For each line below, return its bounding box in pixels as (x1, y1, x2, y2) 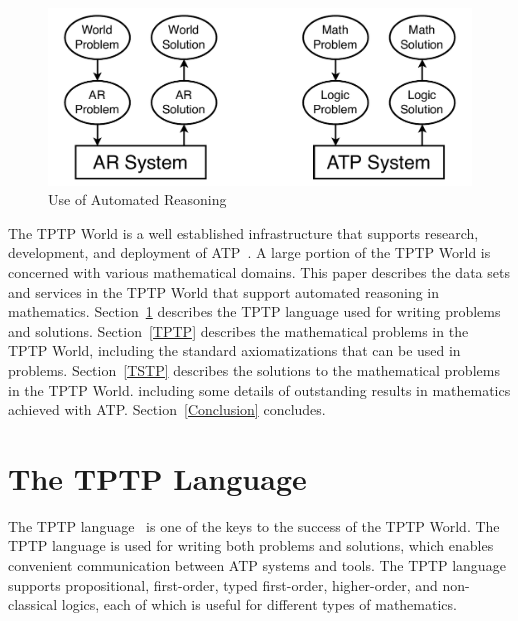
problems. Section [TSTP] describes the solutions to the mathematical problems (8, 359, 500, 380)
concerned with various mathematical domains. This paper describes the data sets (8, 262, 510, 282)
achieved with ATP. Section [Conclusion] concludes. (8, 399, 326, 420)
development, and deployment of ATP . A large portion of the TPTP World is (8, 242, 491, 263)
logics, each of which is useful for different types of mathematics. (61, 594, 457, 615)
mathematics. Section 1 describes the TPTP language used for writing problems (8, 301, 501, 322)
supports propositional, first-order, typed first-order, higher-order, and (8, 574, 438, 595)
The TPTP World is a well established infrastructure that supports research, (8, 222, 479, 243)
